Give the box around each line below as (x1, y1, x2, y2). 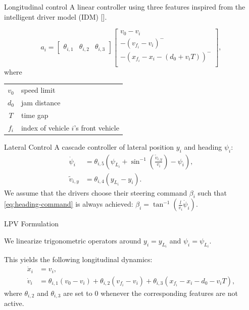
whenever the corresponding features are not (101, 287, 238, 298)
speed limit (21, 85, 56, 95)
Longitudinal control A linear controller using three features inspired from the (4, 2, 245, 12)
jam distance (21, 97, 61, 107)
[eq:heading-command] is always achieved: (4, 199, 133, 209)
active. (4, 298, 24, 308)
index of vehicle (21, 122, 69, 133)
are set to (63, 287, 92, 298)
